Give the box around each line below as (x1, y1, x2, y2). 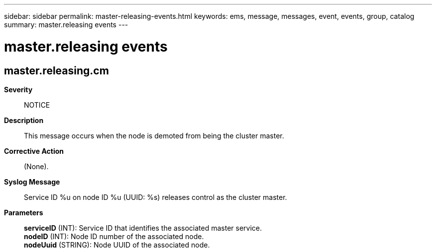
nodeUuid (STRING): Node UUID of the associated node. (24, 240, 210, 249)
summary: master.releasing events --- (4, 20, 128, 29)
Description (4, 116, 44, 125)
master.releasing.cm (4, 64, 109, 77)
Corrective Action (4, 146, 64, 155)
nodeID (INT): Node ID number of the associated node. (24, 232, 204, 241)
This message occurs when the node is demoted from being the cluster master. (24, 131, 284, 140)
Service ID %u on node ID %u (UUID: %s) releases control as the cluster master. (24, 192, 287, 201)
